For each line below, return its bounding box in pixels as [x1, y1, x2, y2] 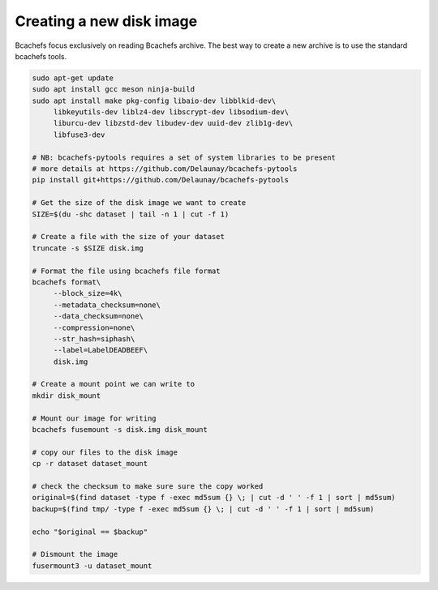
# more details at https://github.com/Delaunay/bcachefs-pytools [32, 165, 298, 173]
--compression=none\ [53, 323, 135, 332]
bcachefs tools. [15, 51, 67, 61]
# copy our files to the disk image [32, 447, 178, 457]
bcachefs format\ [32, 277, 101, 287]
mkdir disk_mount [32, 391, 101, 400]
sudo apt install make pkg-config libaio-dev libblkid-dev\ [32, 96, 277, 105]
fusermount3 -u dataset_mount [32, 561, 152, 571]
